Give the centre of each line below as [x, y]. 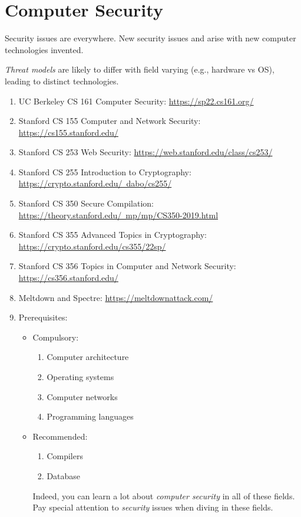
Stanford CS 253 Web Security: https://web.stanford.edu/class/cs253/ [145, 152]
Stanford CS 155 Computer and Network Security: [110, 121]
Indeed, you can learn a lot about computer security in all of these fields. [164, 495]
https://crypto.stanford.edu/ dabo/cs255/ [95, 183]
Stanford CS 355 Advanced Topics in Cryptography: [113, 235]
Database [64, 475]
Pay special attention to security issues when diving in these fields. [153, 507]
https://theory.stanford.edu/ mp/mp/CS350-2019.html [118, 215]
